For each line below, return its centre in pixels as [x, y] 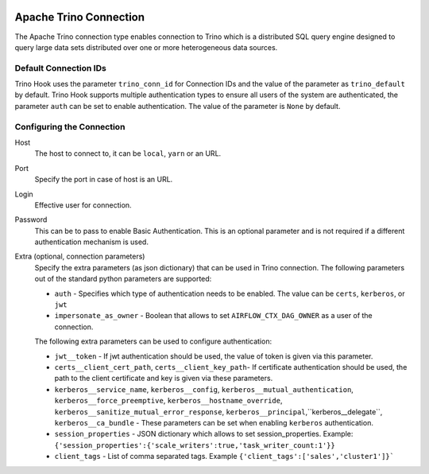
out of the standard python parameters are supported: [123, 279]
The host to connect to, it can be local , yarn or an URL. [128, 153]
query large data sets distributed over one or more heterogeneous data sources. [146, 47]
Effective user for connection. [83, 205]
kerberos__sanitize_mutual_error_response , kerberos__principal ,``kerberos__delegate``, [218, 412]
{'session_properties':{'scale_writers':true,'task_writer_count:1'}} [195, 445]
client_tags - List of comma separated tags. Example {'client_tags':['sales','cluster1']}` [224, 457]
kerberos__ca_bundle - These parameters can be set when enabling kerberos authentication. [214, 422]
